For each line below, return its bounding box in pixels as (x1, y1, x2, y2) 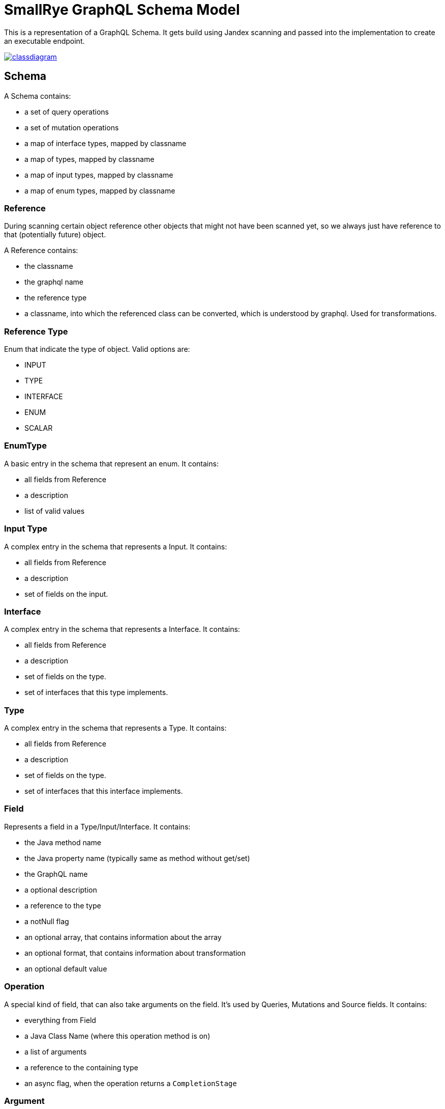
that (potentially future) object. (4, 230, 106, 239)
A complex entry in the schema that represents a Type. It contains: (4, 724, 227, 733)
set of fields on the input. (24, 589, 108, 598)
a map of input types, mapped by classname (24, 170, 173, 179)
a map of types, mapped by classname (24, 154, 155, 163)
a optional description (24, 885, 97, 894)
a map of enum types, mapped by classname (24, 186, 175, 195)
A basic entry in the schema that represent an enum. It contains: (4, 459, 219, 468)
